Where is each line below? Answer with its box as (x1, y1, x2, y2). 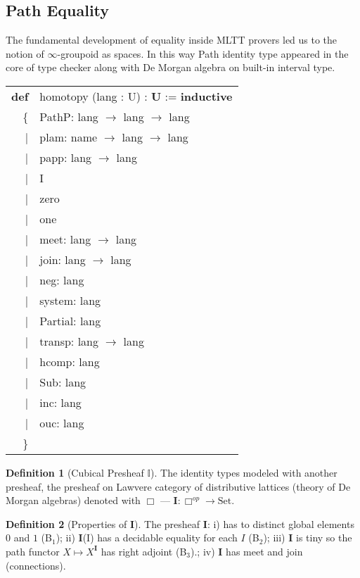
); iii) (263, 530, 285, 545)
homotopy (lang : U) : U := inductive (39, 87, 233, 104)
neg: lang (39, 271, 84, 288)
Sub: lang (39, 373, 86, 390)
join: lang (39, 251, 86, 268)
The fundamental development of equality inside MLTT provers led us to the (6, 32, 337, 47)
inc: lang (39, 394, 82, 410)
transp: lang (39, 332, 98, 349)
